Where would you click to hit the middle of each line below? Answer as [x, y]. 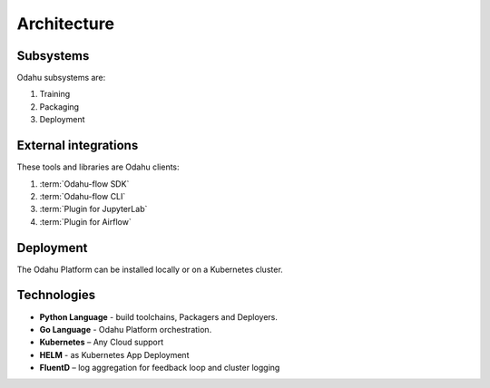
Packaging [59, 107]
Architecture [66, 24]
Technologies [56, 295]
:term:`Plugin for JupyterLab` [93, 209]
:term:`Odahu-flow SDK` [84, 184]
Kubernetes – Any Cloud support [101, 342]
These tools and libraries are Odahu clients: [98, 167]
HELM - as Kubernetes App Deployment [114, 354]
